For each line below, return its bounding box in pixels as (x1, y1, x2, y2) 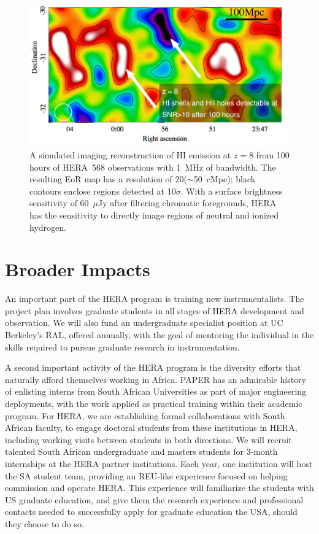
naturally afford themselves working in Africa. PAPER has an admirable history (5, 373, 306, 385)
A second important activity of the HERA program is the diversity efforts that (5, 361, 301, 374)
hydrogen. (29, 220, 66, 233)
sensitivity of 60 (29, 196, 89, 209)
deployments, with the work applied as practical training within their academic (5, 397, 302, 410)
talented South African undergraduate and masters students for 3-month (5, 445, 278, 458)
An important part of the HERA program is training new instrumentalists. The (5, 292, 304, 305)
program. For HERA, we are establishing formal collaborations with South (5, 409, 285, 422)
